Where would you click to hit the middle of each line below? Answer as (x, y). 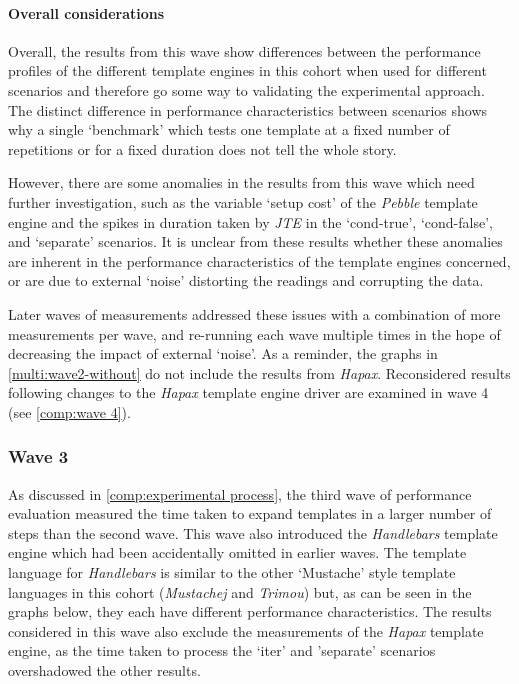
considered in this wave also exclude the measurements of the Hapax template (246, 630)
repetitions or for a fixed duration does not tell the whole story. (202, 148)
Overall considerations (86, 12)
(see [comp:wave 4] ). (69, 411)
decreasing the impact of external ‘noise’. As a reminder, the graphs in (223, 353)
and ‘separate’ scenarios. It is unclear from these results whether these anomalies (255, 241)
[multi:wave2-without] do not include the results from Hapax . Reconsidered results (259, 372)
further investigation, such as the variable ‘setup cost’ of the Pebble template (243, 201)
